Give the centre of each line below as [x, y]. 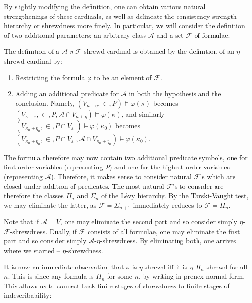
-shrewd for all [226, 266]
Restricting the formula [50, 77]
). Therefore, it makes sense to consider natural [121, 176]
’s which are [218, 176]
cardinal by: [45, 60]
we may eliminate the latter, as [50, 205]
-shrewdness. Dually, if [44, 231]
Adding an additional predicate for [67, 93]
